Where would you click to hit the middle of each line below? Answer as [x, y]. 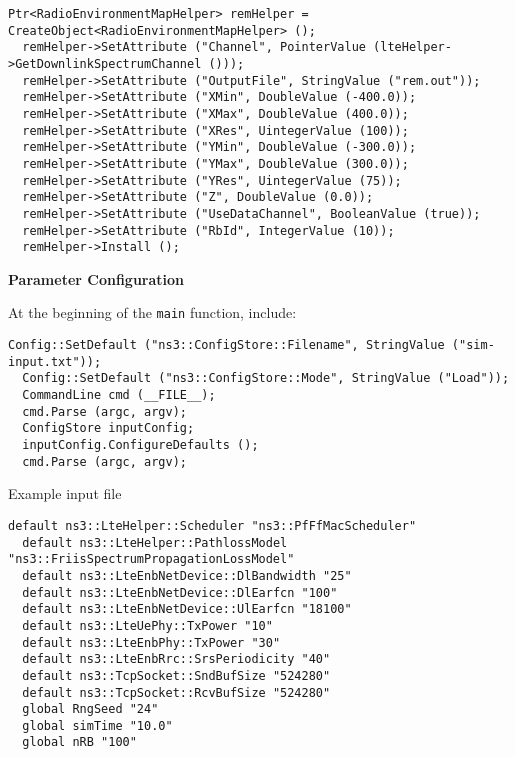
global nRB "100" [79, 742]
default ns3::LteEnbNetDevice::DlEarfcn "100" [180, 592]
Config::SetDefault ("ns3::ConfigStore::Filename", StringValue [226, 345]
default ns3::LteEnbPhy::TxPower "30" [151, 642]
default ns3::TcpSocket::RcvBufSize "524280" [176, 692]
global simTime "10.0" [97, 725]
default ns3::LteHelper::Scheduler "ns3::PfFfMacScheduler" [212, 525]
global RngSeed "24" [90, 709]
